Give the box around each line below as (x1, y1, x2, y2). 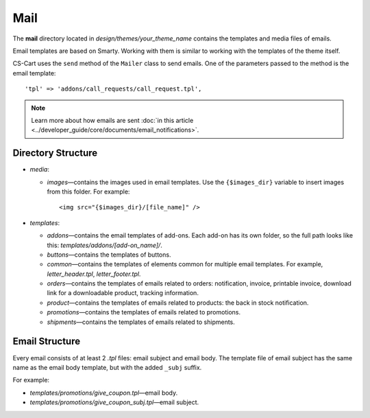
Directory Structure (12, 148, 98, 159)
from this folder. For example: (47, 187, 130, 196)
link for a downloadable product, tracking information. (47, 289, 199, 297)
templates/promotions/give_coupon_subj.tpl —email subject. (29, 398, 199, 406)
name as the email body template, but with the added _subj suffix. (12, 363, 202, 371)
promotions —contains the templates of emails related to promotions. (47, 308, 241, 316)
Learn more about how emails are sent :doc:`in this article (31, 116, 194, 124)
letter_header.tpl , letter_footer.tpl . (47, 270, 141, 278)
